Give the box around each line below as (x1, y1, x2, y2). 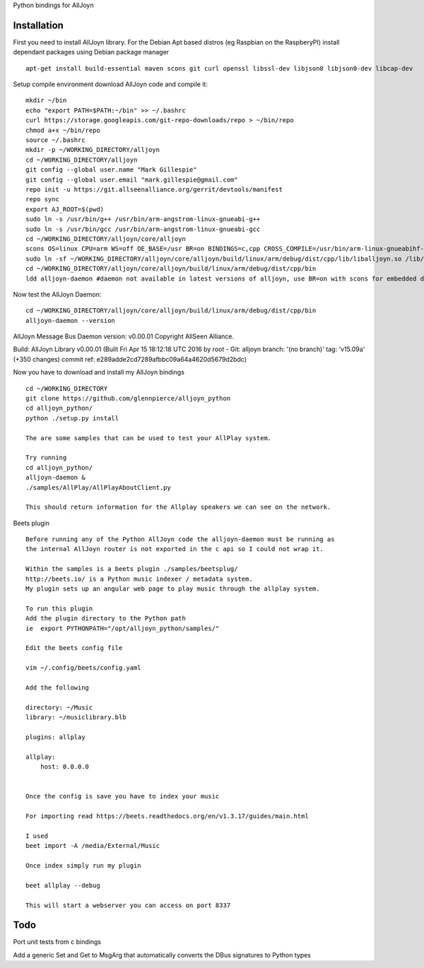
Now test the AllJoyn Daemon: (13, 290, 102, 298)
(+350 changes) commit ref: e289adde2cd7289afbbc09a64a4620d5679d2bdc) (13, 355, 247, 363)
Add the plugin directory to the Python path (25, 615, 187, 622)
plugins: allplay (25, 733, 86, 741)
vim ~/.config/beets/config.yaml (25, 664, 141, 672)
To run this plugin (25, 604, 93, 613)
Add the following (25, 683, 90, 692)
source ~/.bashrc (25, 136, 86, 144)
